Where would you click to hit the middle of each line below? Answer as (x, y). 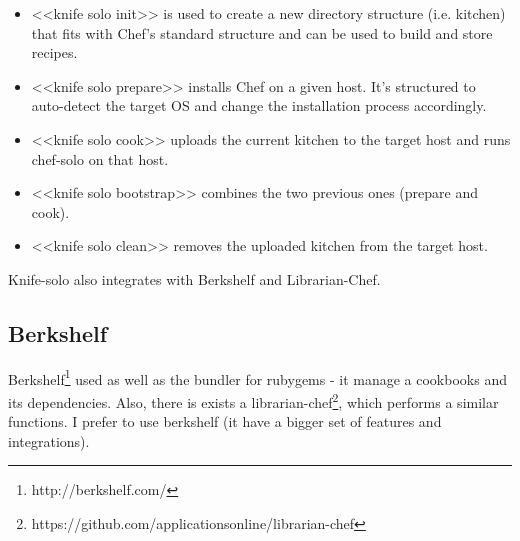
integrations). (49, 440)
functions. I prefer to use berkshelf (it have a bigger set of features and (225, 421)
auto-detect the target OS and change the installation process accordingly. (259, 105)
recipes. (54, 52)
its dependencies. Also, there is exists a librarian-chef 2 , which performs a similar (253, 400)
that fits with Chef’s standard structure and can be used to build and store (262, 32)
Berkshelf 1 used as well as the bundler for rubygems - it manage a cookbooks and (257, 377)
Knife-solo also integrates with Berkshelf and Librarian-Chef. (194, 278)
